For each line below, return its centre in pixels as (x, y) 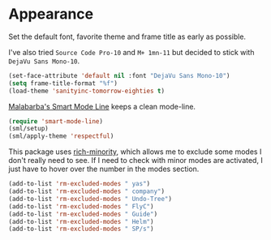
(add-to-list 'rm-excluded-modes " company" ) (86, 191)
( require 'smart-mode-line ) (56, 121)
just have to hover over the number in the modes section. (104, 169)
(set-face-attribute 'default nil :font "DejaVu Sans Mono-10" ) (119, 75)
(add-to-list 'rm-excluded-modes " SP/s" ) (81, 229)
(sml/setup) (28, 129)
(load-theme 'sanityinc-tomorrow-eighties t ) (86, 91)
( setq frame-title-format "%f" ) (63, 83)
